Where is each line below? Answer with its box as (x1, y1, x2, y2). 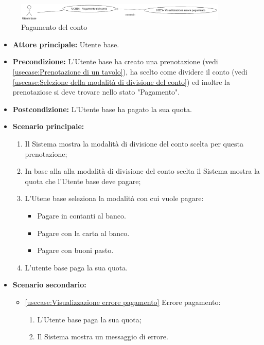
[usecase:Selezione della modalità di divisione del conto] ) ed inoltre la (12, 76, 231, 87)
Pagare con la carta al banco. (37, 227, 130, 238)
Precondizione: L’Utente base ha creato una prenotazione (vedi (12, 56, 218, 67)
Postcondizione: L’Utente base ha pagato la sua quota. (12, 103, 192, 114)
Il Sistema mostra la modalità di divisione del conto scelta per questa (25, 138, 243, 149)
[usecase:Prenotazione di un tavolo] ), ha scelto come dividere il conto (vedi (12, 66, 248, 77)
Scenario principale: (12, 121, 84, 132)
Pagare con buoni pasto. (37, 245, 114, 256)
